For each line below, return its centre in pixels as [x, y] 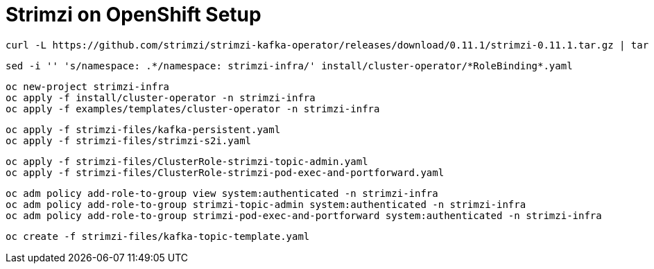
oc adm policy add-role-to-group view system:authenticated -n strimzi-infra [222, 193]
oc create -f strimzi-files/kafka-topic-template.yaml [158, 236]
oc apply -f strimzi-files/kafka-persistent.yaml [143, 129]
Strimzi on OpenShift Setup [134, 15]
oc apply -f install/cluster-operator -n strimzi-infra [161, 97]
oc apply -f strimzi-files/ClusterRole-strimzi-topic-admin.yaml [187, 161]
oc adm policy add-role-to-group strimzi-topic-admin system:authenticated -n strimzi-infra [266, 204]
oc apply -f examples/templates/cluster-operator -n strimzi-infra [193, 109]
